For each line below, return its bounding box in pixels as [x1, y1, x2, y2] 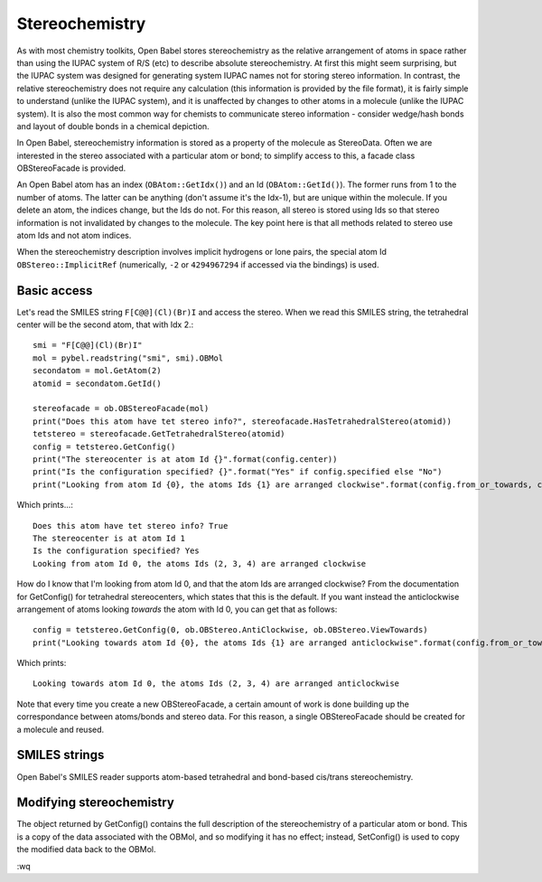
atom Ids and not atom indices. [16, 230, 132, 241]
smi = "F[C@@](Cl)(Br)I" [33, 340, 143, 351]
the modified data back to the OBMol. [16, 844, 156, 855]
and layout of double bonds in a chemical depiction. [16, 120, 210, 131]
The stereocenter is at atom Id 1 [33, 533, 185, 543]
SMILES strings [16, 747, 105, 763]
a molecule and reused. [16, 724, 105, 735]
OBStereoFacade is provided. [16, 163, 126, 174]
